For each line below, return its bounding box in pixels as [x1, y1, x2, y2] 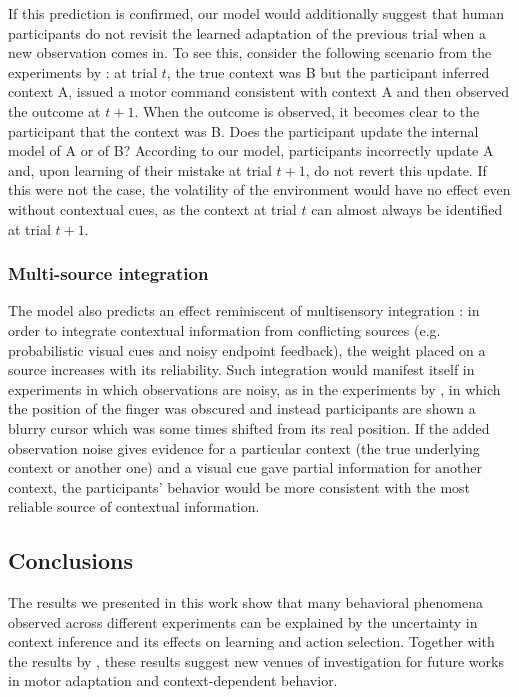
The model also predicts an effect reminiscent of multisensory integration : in [8, 300, 480, 321]
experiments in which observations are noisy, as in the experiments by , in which [8, 378, 501, 399]
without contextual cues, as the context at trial [8, 198, 297, 219]
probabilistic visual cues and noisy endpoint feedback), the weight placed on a [8, 339, 486, 360]
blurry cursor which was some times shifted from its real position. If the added [8, 417, 490, 438]
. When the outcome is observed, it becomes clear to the [134, 100, 480, 121]
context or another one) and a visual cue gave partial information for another [8, 457, 483, 478]
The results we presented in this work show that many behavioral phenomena [8, 592, 483, 613]
